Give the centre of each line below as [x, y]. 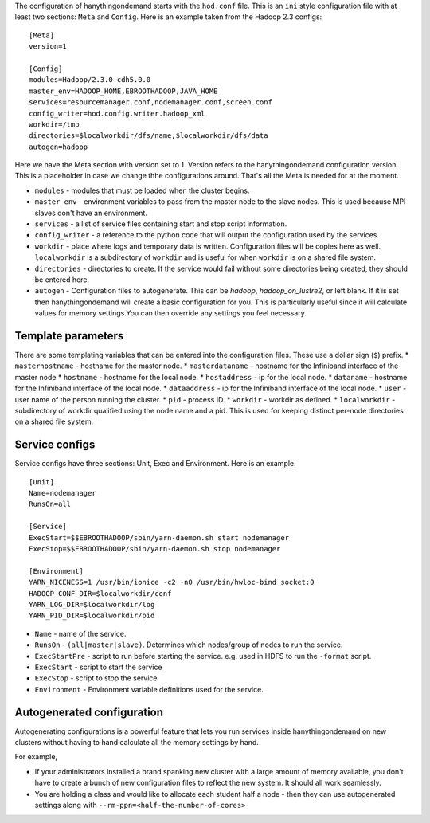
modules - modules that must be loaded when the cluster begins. [142, 190]
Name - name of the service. [80, 633]
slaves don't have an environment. [91, 213]
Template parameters [69, 336]
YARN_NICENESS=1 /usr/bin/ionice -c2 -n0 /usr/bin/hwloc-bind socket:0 [172, 582]
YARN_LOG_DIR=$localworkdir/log [92, 604]
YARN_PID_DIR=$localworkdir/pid [92, 616]
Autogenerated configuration [89, 712]
